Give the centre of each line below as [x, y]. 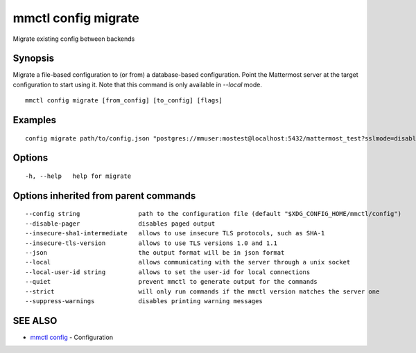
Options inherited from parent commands [104, 196]
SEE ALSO [35, 321]
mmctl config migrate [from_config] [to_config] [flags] [124, 101]
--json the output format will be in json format [155, 253]
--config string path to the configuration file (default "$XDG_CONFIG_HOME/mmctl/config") [214, 214]
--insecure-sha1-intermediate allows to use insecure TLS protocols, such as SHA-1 [175, 233]
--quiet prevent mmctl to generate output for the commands [172, 282]
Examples [35, 120]
